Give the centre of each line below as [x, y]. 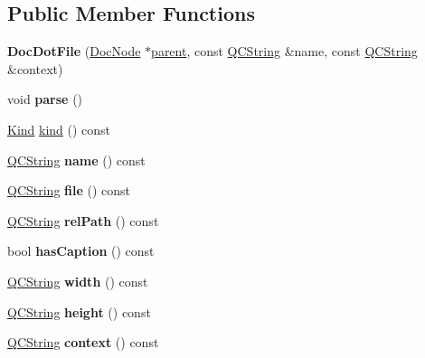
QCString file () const [69, 190]
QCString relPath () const [83, 220]
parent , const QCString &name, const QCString [284, 51]
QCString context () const [83, 342]
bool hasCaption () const [81, 251]
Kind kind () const [59, 129]
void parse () [45, 99]
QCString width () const [78, 281]
